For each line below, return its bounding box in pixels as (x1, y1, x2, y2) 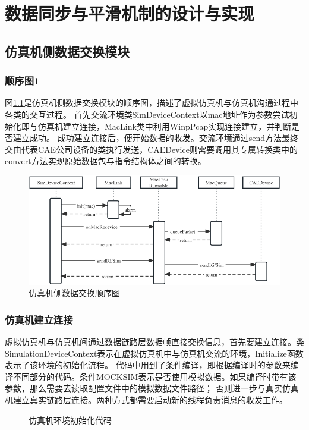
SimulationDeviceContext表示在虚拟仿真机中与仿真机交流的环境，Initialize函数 (5, 347, 304, 359)
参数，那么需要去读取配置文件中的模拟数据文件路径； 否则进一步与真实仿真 (5, 382, 299, 394)
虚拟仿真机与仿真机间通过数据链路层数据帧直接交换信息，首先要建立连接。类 (5, 335, 304, 348)
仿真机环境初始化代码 (29, 413, 112, 426)
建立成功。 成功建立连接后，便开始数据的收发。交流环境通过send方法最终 (12, 131, 298, 144)
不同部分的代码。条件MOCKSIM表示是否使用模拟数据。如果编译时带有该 (12, 370, 297, 382)
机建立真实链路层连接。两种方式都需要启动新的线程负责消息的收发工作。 (5, 393, 288, 406)
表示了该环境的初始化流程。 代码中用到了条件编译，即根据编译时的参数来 (5, 359, 291, 371)
